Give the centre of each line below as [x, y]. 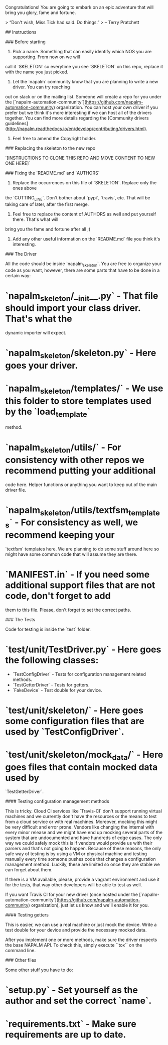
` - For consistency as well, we [74, 522]
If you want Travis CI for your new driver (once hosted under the [72, 895]
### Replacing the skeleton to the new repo [50, 148]
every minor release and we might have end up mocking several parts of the [84, 833]
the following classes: [52, 660]
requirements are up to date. [66, 1034]
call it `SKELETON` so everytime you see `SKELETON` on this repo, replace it [84, 67]
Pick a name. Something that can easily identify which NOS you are [82, 51]
